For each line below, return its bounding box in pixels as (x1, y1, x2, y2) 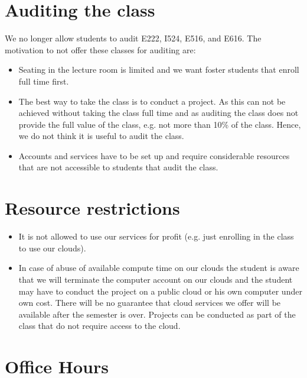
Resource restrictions (5, 196, 180, 220)
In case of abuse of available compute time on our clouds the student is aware (18, 261, 299, 274)
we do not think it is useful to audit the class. (18, 130, 184, 142)
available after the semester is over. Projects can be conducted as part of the (18, 308, 296, 320)
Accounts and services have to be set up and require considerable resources (18, 149, 290, 161)
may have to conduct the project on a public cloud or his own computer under (18, 285, 302, 297)
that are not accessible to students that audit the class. (18, 161, 218, 173)
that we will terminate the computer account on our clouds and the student (18, 273, 293, 285)
